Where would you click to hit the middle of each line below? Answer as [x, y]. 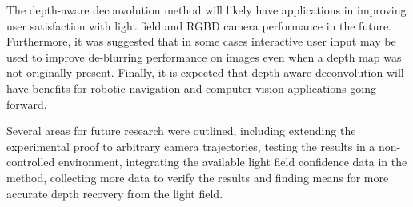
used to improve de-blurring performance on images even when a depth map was [204, 56]
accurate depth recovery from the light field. [115, 193]
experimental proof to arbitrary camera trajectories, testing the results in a [191, 146]
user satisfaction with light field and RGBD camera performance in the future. [199, 25]
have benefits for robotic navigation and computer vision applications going [192, 88]
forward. [27, 103]
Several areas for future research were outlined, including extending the [181, 131]
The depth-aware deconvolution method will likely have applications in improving [206, 10]
